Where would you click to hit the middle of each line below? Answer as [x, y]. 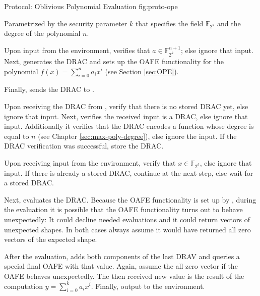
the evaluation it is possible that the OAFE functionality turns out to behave [123, 209]
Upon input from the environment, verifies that [77, 50]
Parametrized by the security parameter [66, 23]
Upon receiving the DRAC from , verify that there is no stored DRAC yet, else [126, 106]
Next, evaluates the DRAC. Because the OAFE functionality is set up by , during [130, 199]
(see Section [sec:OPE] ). [142, 71]
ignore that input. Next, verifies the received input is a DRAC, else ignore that [126, 116]
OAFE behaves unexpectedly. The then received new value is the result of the [124, 276]
